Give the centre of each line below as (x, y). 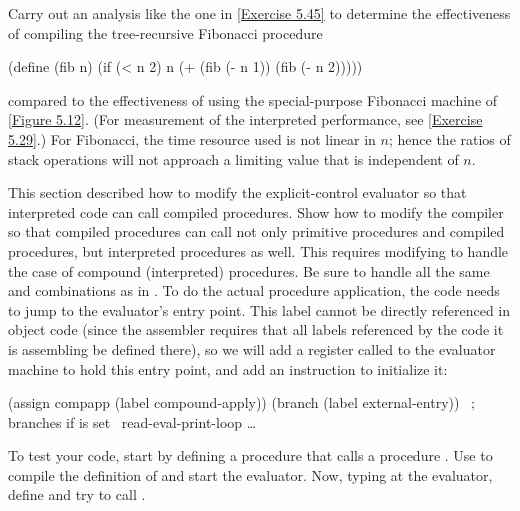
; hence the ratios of (449, 138)
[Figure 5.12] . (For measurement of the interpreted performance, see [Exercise (245, 119)
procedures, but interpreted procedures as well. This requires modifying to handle (258, 250)
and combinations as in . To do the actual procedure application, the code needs (254, 290)
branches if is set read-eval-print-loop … (132, 421)
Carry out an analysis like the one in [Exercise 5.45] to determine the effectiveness (259, 13)
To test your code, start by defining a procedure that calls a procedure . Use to (250, 455)
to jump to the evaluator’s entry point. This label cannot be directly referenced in (259, 309)
